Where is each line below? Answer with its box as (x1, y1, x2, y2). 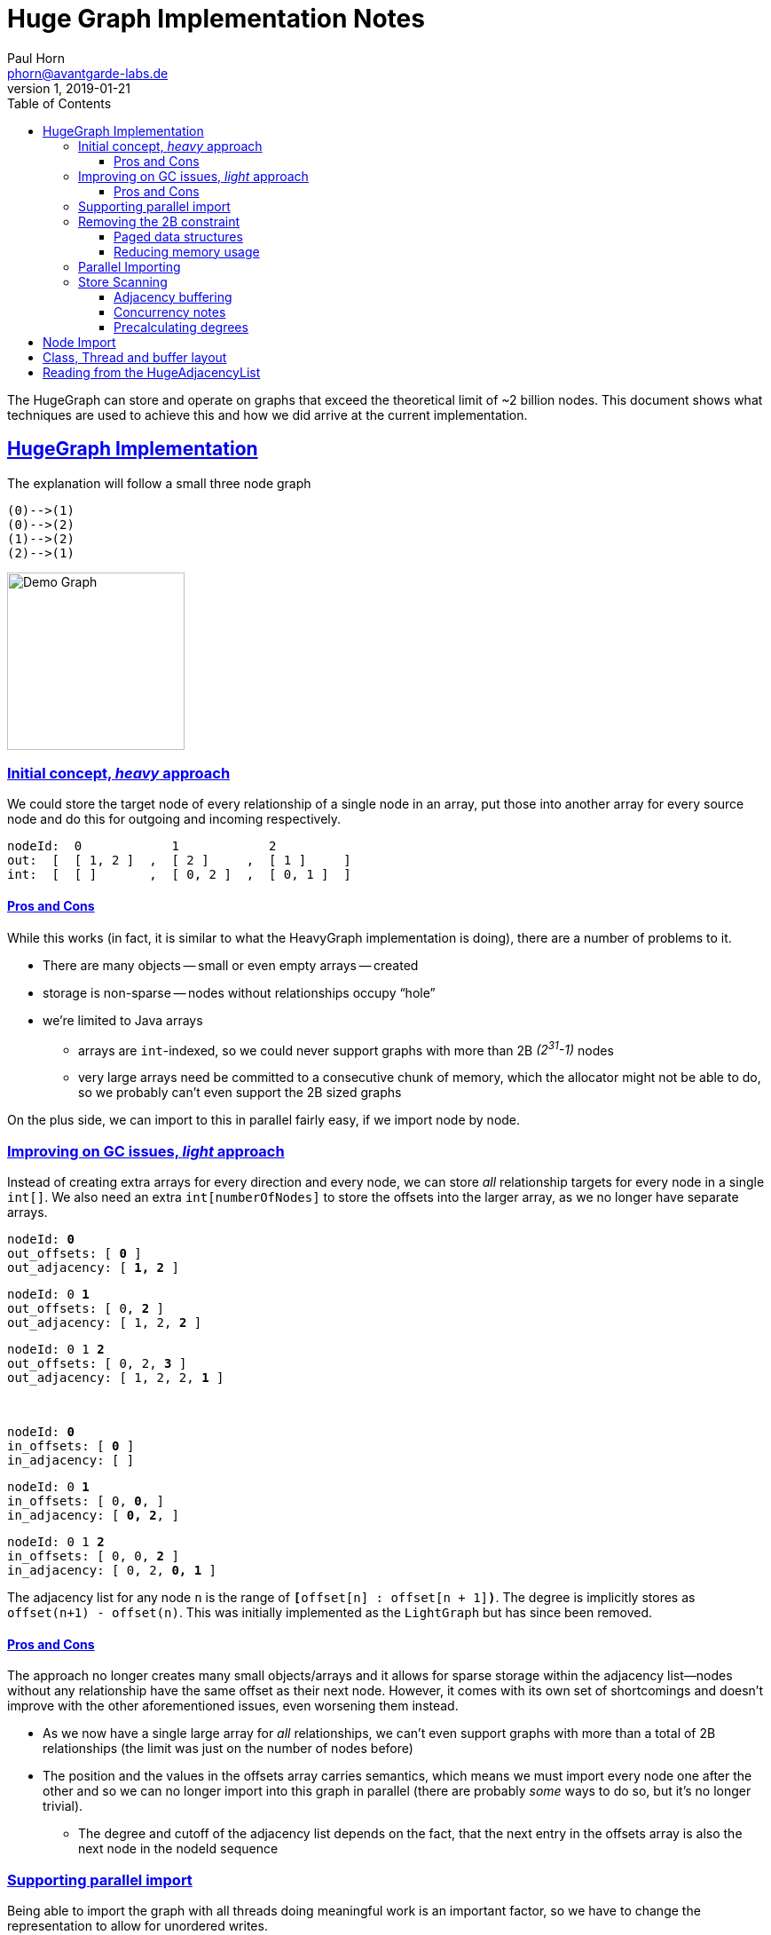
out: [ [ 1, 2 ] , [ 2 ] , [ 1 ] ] (7, 853, 351, 868)
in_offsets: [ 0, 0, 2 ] (7, 1548, 179, 1563)
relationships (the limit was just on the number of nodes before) (43, 1741, 413, 1757)
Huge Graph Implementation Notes (7, 4, 425, 34)
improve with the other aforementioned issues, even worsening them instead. (7, 1698, 459, 1714)
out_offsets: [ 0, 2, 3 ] (7, 1355, 187, 1370)
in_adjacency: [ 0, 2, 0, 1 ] (7, 1562, 217, 1577)
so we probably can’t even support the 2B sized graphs (78, 1085, 402, 1101)
